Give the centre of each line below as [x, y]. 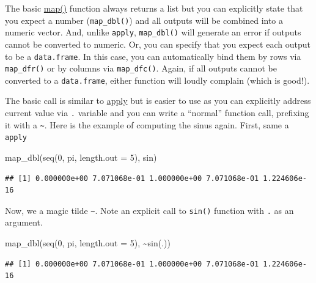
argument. [24, 222]
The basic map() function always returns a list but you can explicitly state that [154, 8]
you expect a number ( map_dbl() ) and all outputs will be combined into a [144, 20]
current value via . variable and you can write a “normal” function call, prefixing [157, 113]
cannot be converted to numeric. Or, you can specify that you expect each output [158, 44]
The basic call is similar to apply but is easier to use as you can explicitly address [158, 101]
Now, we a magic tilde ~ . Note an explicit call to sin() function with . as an [149, 210]
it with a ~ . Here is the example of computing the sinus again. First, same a [147, 124]
